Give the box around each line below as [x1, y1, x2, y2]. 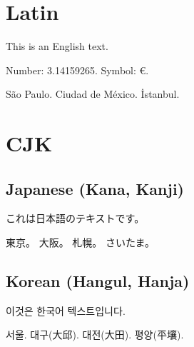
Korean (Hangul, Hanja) [6, 270, 190, 292]
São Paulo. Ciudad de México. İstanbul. [6, 86, 180, 101]
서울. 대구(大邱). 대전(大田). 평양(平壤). [6, 327, 184, 342]
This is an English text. [6, 39, 108, 54]
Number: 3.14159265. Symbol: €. [6, 62, 149, 77]
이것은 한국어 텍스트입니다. [6, 303, 126, 318]
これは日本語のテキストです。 [6, 211, 145, 226]
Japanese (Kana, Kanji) [6, 177, 184, 199]
